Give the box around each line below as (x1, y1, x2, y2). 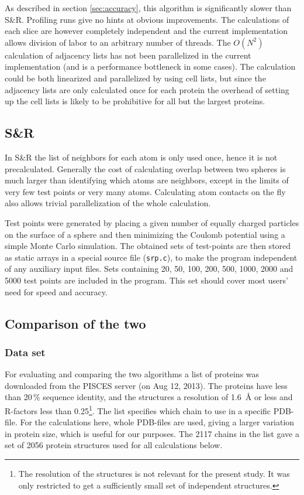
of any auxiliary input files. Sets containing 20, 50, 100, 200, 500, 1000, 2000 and (5, 262, 293, 275)
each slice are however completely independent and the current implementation (5, 25, 288, 37)
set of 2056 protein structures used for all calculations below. (5, 439, 223, 451)
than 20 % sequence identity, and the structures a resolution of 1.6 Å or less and (5, 391, 293, 403)
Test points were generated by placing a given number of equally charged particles (5, 216, 299, 228)
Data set (5, 344, 46, 359)
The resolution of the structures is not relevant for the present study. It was (18, 467, 290, 479)
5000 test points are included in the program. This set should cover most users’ (5, 274, 288, 286)
